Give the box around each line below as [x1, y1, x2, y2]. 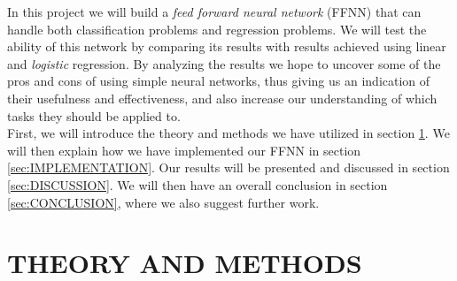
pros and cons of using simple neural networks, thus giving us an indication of [7, 72, 430, 90]
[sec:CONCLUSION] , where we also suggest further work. [7, 193, 320, 211]
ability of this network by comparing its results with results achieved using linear [7, 37, 446, 56]
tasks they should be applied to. [7, 106, 181, 125]
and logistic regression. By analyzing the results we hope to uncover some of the [7, 54, 441, 72]
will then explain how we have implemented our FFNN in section [7, 140, 361, 159]
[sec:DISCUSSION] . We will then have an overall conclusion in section [7, 175, 388, 194]
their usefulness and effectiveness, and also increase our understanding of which [7, 88, 438, 107]
